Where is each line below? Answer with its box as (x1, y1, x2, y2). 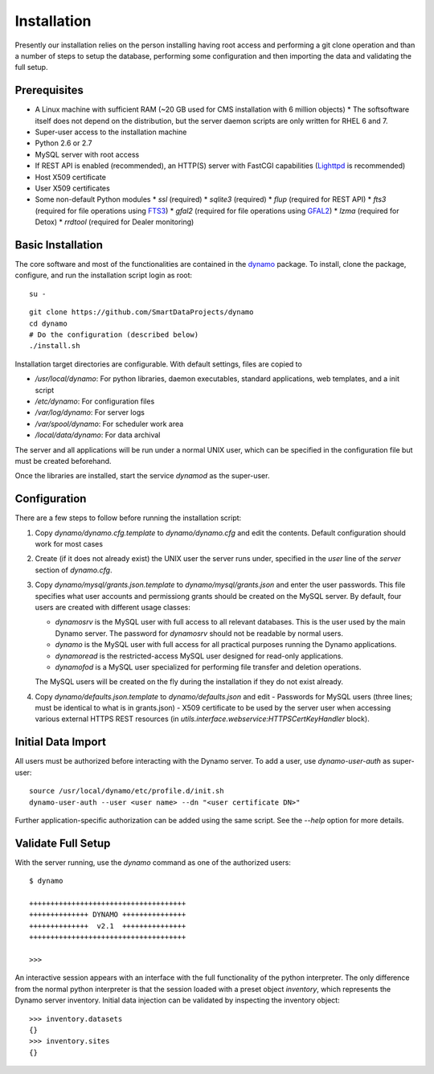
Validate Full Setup (14, 836, 111, 850)
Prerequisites (14, 84, 84, 97)
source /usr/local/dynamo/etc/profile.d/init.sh (29, 786, 224, 796)
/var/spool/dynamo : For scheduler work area (35, 419, 184, 428)
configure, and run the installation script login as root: (14, 270, 193, 281)
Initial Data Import (14, 736, 107, 749)
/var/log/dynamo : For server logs (35, 408, 145, 417)
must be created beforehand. (14, 456, 112, 465)
